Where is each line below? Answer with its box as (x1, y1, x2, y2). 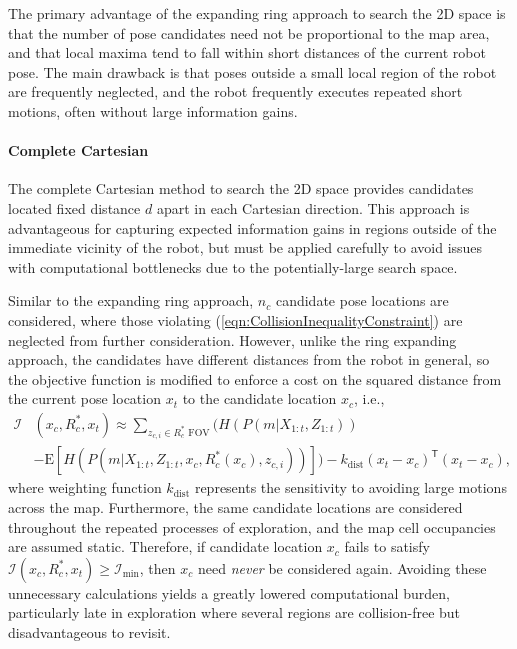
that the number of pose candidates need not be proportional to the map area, (8, 22, 490, 43)
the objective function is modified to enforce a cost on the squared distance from (8, 368, 502, 389)
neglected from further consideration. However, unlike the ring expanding (8, 329, 457, 350)
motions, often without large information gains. (8, 100, 298, 121)
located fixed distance (8, 197, 141, 218)
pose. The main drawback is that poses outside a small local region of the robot (8, 61, 497, 82)
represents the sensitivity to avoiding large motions (194, 477, 507, 498)
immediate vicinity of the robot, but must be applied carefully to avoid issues (8, 237, 483, 258)
